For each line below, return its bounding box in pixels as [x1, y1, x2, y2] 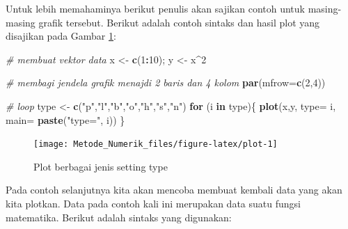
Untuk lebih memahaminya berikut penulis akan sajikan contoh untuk [6, 1, 305, 15]
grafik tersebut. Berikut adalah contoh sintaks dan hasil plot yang [38, 15, 320, 29]
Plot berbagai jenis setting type [33, 159, 168, 173]
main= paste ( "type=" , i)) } [6, 112, 125, 127]
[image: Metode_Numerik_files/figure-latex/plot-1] [33, 139, 278, 150]
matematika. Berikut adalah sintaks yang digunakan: [6, 210, 232, 224]
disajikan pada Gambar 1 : [6, 29, 116, 43]
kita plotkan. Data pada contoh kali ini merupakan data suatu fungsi [6, 196, 301, 210]
